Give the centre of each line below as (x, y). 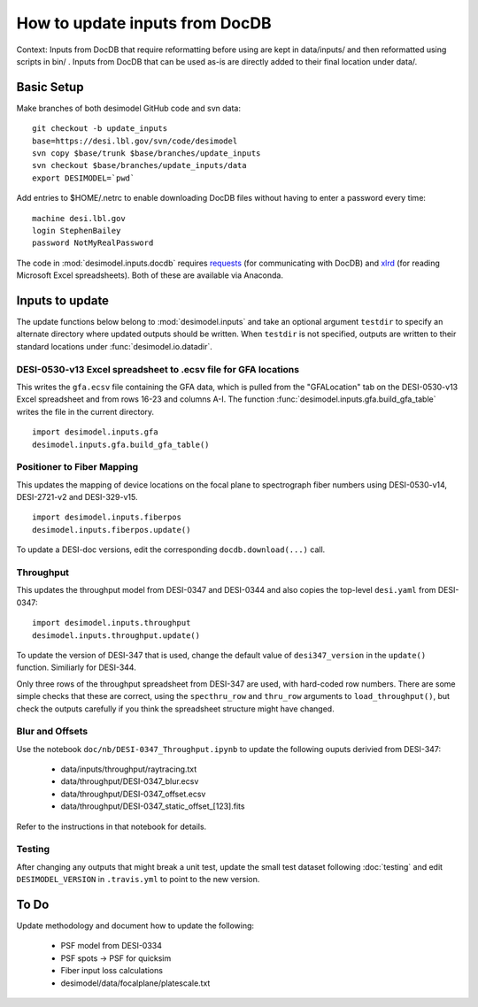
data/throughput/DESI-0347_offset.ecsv (133, 794)
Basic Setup (50, 87)
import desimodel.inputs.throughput (112, 623)
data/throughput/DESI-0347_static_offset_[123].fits (153, 806)
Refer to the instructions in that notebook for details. (112, 826)
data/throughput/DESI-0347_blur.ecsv (130, 781)
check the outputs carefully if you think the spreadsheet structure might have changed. (176, 709)
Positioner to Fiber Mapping (77, 467)
